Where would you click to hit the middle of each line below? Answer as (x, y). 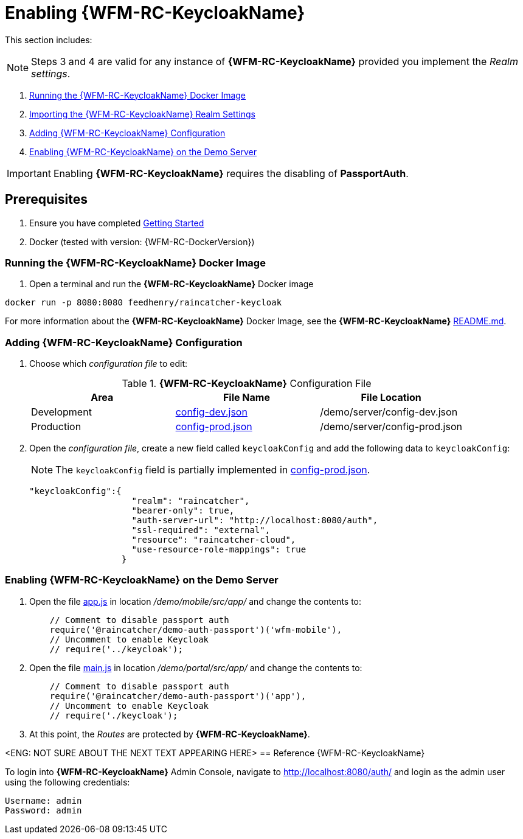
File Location (391, 398)
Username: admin (43, 800)
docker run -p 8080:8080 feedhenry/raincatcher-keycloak (144, 303)
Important (29, 173)
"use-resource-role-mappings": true (219, 550)
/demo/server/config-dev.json (389, 412)
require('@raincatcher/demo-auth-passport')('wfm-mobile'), (196, 629)
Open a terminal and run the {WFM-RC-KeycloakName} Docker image (171, 284)
